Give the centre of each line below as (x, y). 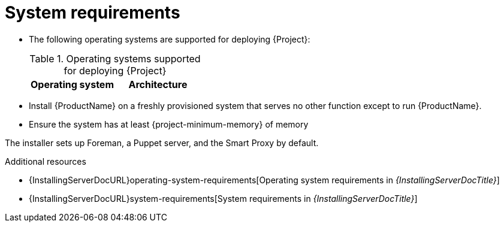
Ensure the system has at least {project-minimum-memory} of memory (169, 124)
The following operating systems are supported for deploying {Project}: (170, 39)
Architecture (158, 84)
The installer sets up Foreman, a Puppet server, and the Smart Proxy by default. (162, 143)
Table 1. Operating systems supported (115, 58)
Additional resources (46, 161)
